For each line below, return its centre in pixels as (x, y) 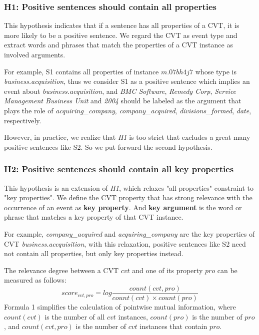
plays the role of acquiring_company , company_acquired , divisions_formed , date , (128, 110)
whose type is (216, 71)
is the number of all (75, 316)
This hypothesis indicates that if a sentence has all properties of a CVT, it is (122, 25)
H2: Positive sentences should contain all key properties (119, 169)
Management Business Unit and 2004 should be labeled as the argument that (123, 101)
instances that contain (173, 326)
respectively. (23, 120)
